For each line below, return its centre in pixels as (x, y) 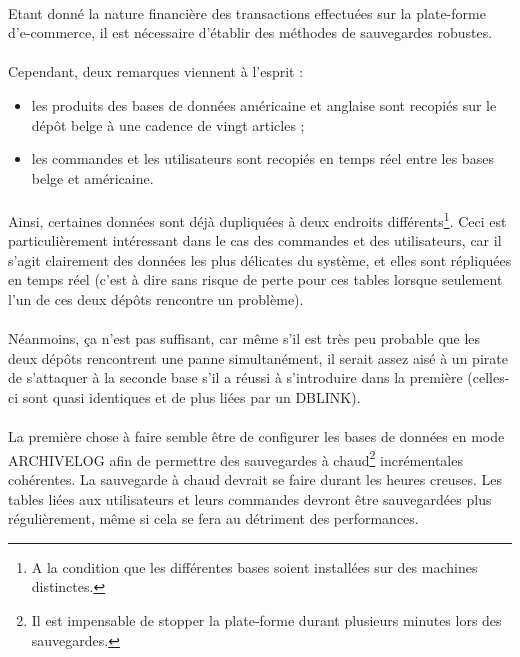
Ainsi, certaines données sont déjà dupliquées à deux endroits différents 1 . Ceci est (257, 219)
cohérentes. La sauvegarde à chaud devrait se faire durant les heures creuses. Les (255, 478)
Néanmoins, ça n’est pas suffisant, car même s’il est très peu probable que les (244, 338)
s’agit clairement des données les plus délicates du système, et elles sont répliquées (260, 259)
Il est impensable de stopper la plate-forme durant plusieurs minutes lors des (266, 619)
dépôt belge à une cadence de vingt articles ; (168, 124)
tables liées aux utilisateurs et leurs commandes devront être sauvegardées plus (250, 498)
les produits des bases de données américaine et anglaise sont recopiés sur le (264, 104)
